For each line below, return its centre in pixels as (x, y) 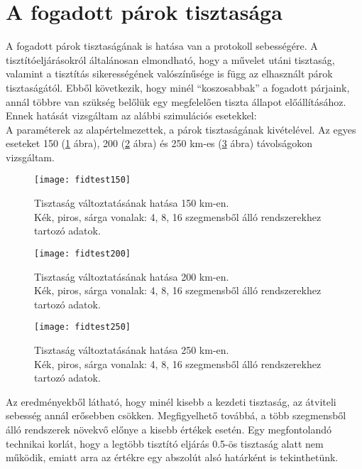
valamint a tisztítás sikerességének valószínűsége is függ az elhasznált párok (169, 74)
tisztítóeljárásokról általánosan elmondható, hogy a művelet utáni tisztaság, (170, 59)
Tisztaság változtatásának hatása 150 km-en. (132, 203)
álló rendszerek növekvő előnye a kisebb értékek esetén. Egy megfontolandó (169, 429)
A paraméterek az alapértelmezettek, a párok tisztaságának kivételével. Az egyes (181, 129)
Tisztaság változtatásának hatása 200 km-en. (132, 276)
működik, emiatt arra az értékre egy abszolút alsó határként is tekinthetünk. (172, 457)
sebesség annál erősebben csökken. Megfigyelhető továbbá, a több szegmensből (176, 415)
